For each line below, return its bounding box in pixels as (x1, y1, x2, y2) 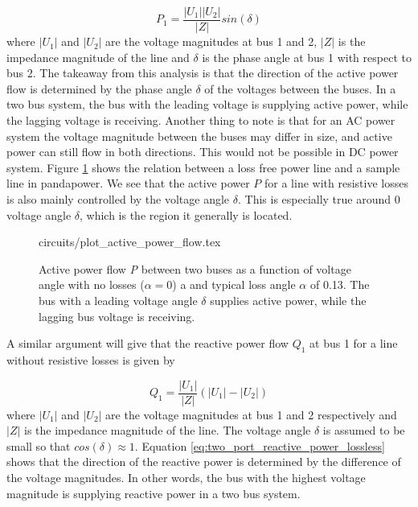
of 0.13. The (309, 276, 370, 293)
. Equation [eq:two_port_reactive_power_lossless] (134, 437, 385, 454)
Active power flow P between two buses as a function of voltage (39, 260, 351, 277)
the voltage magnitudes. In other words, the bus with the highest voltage (6, 468, 366, 485)
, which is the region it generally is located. (80, 206, 293, 223)
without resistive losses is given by (6, 351, 175, 368)
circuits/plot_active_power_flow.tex (39, 233, 221, 250)
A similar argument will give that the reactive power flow (6, 335, 289, 352)
